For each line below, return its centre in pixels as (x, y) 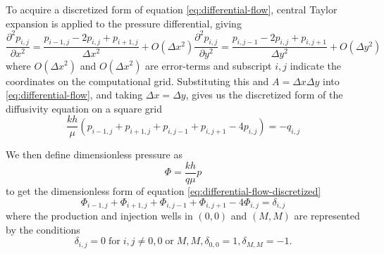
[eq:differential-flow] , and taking (74, 95)
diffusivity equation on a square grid (84, 108)
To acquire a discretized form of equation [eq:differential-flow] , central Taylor (172, 9)
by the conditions (43, 229)
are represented (327, 216)
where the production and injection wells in (99, 216)
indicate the (315, 65)
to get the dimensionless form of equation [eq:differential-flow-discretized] (163, 191)
